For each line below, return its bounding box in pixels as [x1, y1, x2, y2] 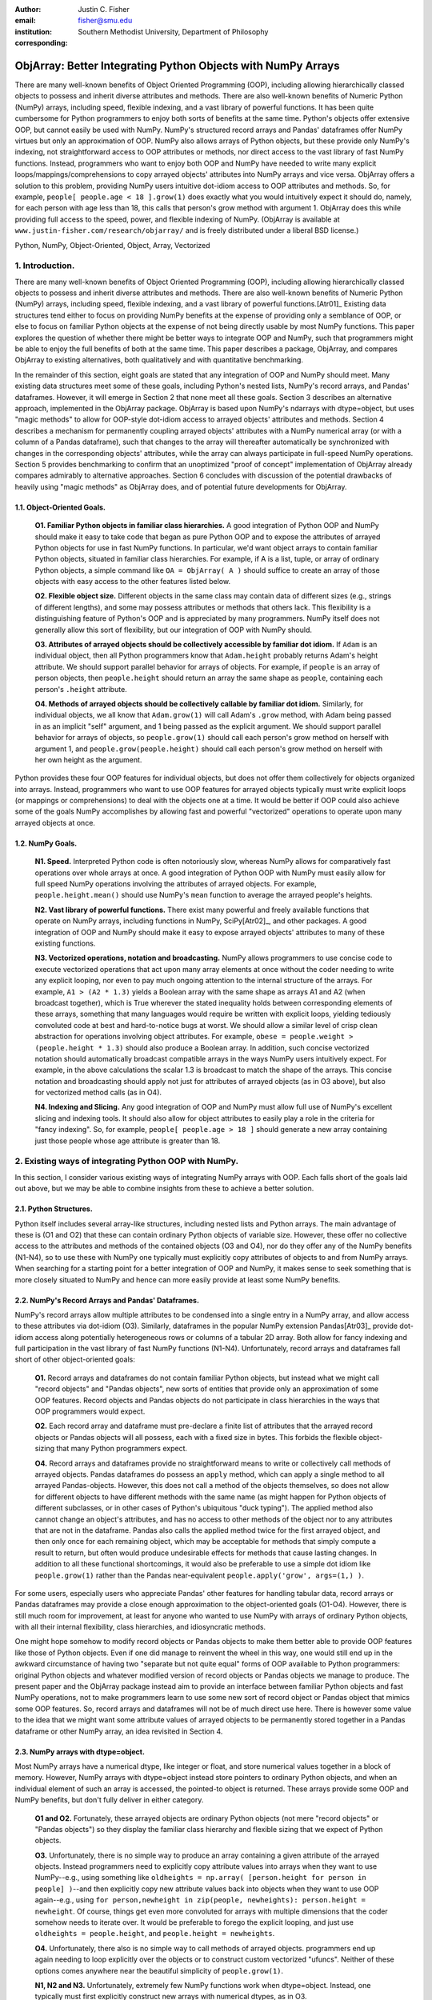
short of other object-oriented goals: [14, 1354, 136, 1364]
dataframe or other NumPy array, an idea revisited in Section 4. [14, 1726, 223, 1736]
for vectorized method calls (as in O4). [34, 1088, 162, 1098]
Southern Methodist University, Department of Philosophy [78, 26, 269, 36]
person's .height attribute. [34, 684, 127, 694]
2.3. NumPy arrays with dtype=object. [14, 1746, 146, 1756]
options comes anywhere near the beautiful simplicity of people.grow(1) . [34, 1966, 284, 1975]
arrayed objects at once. [14, 818, 96, 827]
